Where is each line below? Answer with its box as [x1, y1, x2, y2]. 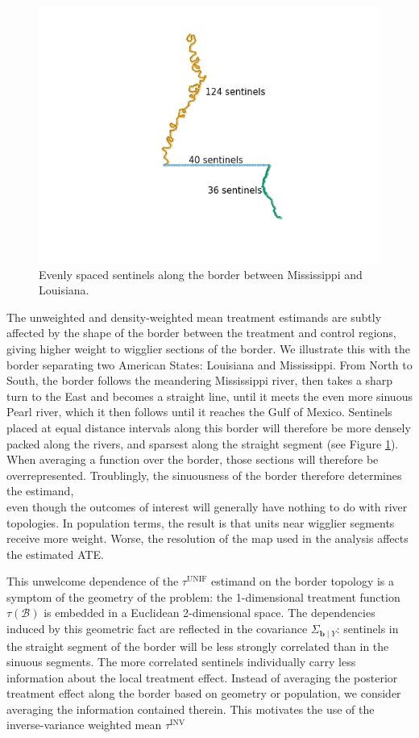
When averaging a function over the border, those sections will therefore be [6, 451, 379, 468]
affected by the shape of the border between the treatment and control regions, [6, 324, 396, 341]
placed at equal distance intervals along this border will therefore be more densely [6, 419, 411, 436]
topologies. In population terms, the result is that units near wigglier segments [6, 514, 395, 531]
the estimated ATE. [6, 545, 104, 562]
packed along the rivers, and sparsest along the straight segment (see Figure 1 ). [6, 435, 399, 452]
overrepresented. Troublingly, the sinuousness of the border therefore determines [6, 466, 402, 483]
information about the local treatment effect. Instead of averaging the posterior [6, 669, 398, 686]
